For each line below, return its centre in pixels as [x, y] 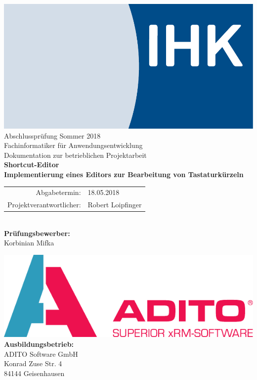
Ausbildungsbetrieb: [39, 344]
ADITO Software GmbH [41, 354]
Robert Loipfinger [115, 205]
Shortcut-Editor [32, 165]
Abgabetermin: [58, 192]
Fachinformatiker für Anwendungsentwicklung [73, 145]
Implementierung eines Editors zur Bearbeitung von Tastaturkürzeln [124, 174]
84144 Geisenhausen [34, 373]
